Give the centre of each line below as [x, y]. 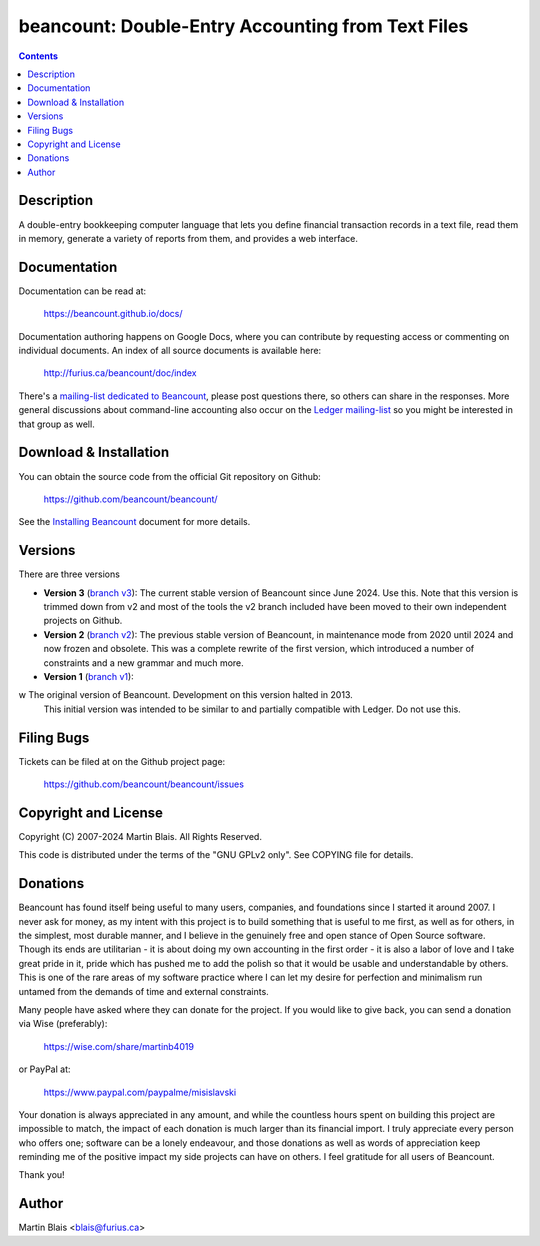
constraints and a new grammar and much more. [143, 662]
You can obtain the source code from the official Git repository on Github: [170, 476]
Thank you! [41, 1175]
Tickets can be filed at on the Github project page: [122, 761]
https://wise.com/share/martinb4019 [119, 1046]
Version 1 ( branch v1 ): [88, 676]
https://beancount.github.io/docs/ [113, 314]
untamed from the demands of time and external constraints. [143, 991]
